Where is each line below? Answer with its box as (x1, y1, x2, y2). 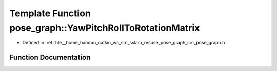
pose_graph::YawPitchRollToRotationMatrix (9, 22, 200, 33)
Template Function (9, 8, 91, 19)
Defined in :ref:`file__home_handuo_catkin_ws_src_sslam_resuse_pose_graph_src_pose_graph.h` (22, 40, 227, 46)
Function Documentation (9, 53, 91, 62)
